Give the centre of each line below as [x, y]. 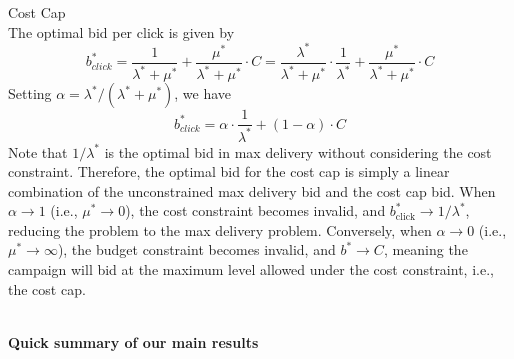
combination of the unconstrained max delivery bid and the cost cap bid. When [252, 190]
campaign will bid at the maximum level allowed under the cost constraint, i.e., [251, 269]
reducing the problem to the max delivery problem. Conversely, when [220, 229]
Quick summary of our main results [133, 341]
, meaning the [425, 249]
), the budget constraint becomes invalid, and [196, 249]
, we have [203, 93]
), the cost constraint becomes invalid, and [255, 210]
